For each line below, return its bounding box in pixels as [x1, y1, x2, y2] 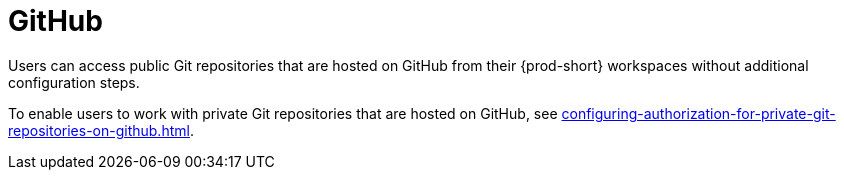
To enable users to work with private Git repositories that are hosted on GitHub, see [8, 104, 558, 122]
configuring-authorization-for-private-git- [561, 104, 836, 122]
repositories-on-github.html [8, 121, 190, 139]
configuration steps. [8, 73, 140, 91]
